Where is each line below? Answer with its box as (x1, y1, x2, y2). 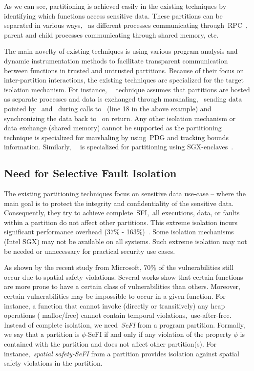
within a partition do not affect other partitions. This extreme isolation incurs (4, 217, 238, 227)
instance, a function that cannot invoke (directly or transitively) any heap (4, 300, 225, 310)
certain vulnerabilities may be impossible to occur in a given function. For (4, 291, 226, 301)
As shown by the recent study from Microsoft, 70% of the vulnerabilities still (4, 262, 234, 272)
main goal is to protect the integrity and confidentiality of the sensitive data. (4, 198, 234, 208)
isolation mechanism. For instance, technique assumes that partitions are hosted (4, 84, 250, 94)
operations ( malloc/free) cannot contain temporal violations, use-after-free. (4, 310, 232, 320)
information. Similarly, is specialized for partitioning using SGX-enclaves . (4, 142, 233, 152)
